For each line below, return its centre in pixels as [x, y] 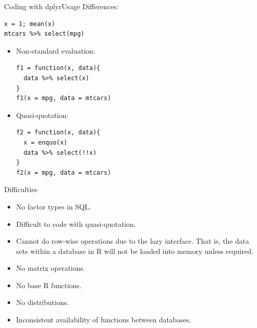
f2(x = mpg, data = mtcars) [63, 172]
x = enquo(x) [46, 142]
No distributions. [43, 302]
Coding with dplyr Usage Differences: [61, 6]
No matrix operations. [50, 268]
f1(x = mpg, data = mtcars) [63, 98]
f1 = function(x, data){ [58, 68]
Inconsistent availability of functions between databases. [104, 320]
